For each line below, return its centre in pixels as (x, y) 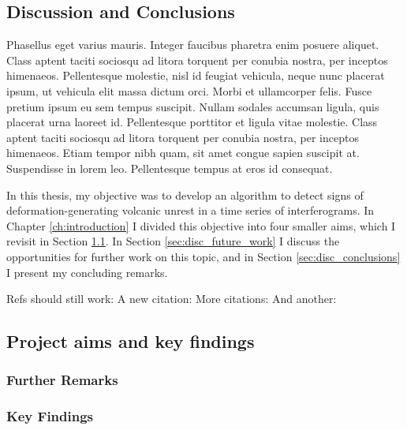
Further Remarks (62, 380)
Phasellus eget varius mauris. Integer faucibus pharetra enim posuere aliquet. (193, 45)
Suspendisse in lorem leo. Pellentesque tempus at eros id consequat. (170, 168)
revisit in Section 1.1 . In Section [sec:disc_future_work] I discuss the (173, 241)
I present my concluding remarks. (87, 272)
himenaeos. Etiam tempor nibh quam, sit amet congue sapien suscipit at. (183, 153)
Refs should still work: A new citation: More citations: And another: (172, 299)
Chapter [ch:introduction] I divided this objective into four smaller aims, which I (201, 225)
